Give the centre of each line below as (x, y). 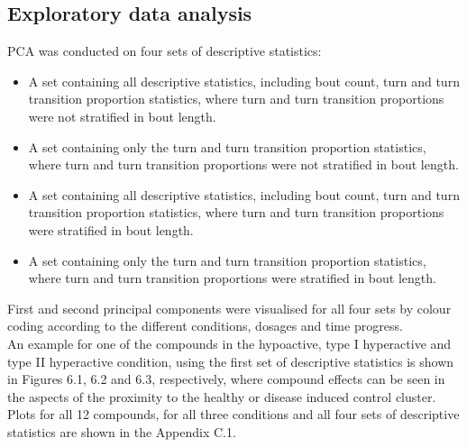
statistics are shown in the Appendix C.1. (122, 431)
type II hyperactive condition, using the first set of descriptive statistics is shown (231, 361)
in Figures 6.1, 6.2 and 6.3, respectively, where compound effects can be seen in (226, 379)
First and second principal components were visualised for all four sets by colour (229, 308)
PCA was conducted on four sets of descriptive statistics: (165, 51)
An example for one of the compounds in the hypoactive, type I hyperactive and (229, 343)
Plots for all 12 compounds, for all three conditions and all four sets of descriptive (233, 414)
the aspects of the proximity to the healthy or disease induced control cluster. (222, 396)
